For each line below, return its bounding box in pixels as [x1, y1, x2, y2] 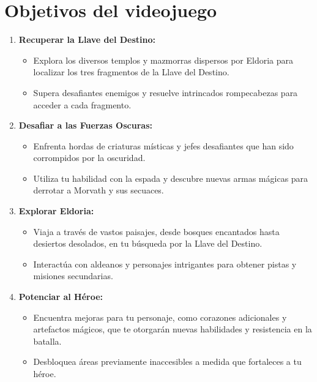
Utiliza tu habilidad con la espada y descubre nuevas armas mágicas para [33, 171, 308, 184]
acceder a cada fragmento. [33, 98, 132, 111]
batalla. [33, 334, 62, 347]
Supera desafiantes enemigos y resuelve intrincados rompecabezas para [33, 86, 298, 99]
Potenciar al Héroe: [18, 290, 103, 303]
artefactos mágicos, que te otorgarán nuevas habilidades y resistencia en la [33, 323, 312, 335]
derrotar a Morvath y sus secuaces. [33, 184, 164, 197]
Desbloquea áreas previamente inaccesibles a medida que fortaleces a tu [33, 355, 302, 368]
